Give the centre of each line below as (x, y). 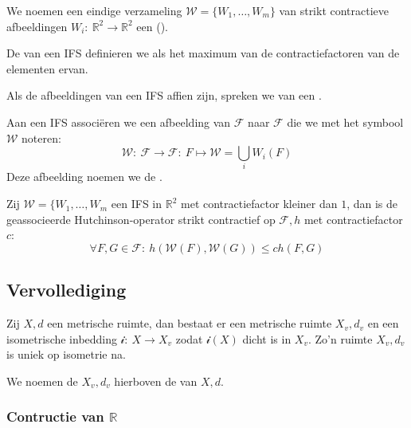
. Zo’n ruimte (340, 338)
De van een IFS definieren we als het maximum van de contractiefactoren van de (203, 53)
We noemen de (42, 381)
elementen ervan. (47, 68)
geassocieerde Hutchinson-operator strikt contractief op (141, 219)
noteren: (41, 137)
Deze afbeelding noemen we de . (84, 177)
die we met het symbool (345, 122)
